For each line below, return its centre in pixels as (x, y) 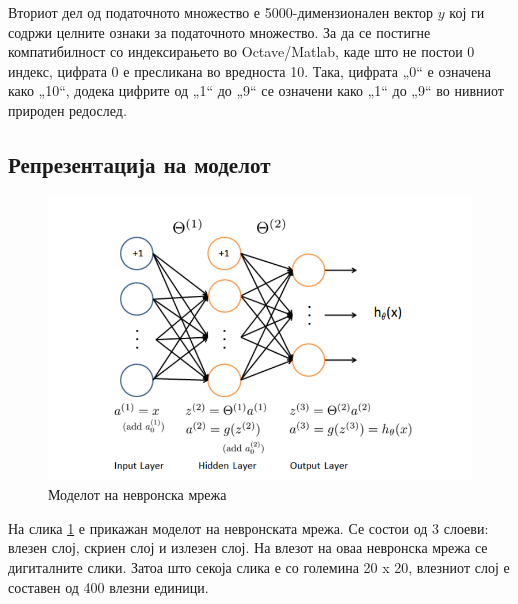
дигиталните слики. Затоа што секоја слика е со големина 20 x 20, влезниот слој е (259, 567)
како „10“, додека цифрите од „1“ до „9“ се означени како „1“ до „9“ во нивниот (256, 90)
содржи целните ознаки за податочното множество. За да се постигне (219, 31)
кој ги (467, 12)
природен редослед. (67, 109)
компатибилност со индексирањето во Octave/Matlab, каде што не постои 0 (241, 51)
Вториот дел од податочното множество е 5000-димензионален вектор (221, 12)
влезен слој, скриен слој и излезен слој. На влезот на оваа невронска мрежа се (248, 547)
